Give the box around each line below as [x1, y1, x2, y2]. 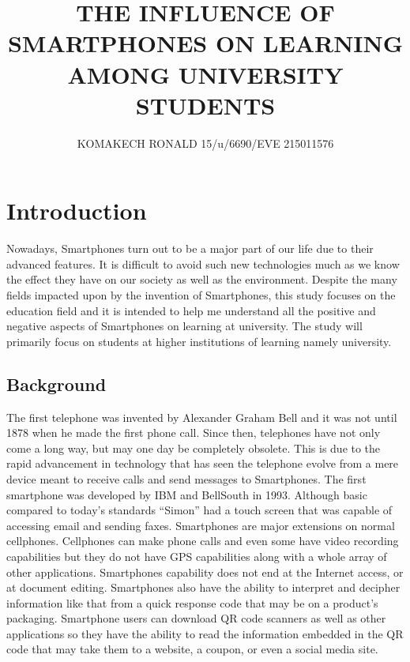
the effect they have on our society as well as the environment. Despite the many [6, 271, 397, 288]
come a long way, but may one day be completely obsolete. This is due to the [6, 439, 381, 456]
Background [6, 371, 107, 396]
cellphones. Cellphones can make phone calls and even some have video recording [6, 532, 399, 549]
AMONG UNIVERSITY [67, 58, 344, 90]
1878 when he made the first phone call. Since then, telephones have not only [6, 424, 381, 441]
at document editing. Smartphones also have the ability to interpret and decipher [6, 579, 401, 596]
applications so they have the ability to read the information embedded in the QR [6, 625, 404, 641]
